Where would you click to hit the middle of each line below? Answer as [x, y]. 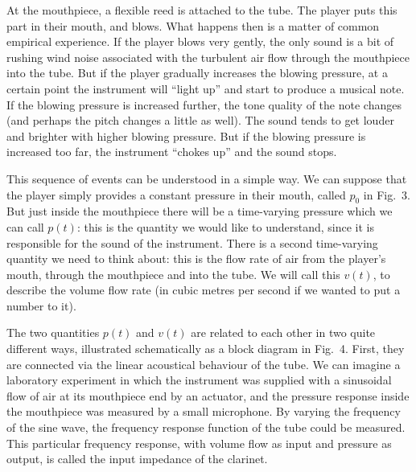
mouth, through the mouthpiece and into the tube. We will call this [173, 274]
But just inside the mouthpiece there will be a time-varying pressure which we [200, 211]
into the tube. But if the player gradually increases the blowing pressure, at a [197, 73]
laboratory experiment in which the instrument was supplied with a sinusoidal [199, 380]
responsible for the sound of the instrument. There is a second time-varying [192, 242]
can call [25, 226]
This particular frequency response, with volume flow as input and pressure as [199, 443]
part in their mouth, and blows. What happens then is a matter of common [193, 25]
